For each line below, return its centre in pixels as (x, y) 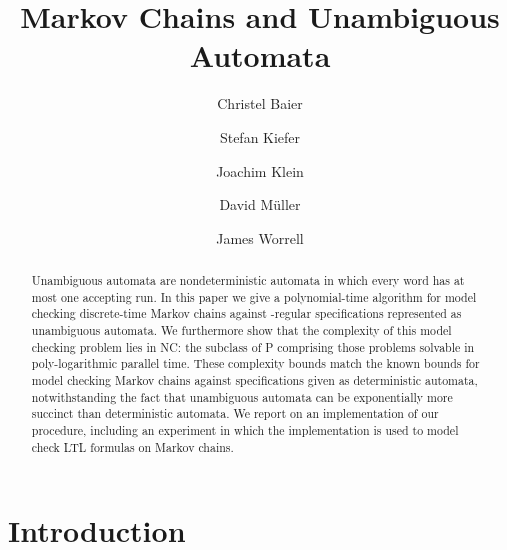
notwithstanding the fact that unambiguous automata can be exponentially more (242, 396)
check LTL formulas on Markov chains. (132, 446)
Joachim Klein (260, 170)
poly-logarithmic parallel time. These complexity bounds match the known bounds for (255, 363)
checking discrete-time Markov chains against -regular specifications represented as (246, 313)
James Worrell (260, 237)
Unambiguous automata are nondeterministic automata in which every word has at (248, 280)
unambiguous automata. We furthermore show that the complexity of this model (241, 330)
